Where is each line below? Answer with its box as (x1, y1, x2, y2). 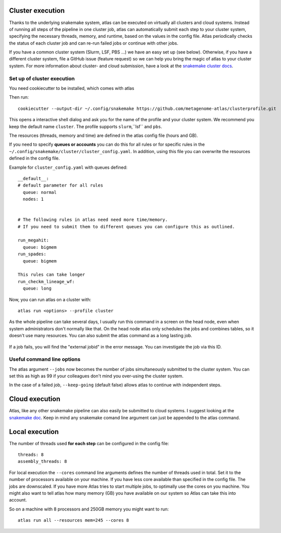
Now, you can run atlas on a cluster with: (9, 296, 92, 302)
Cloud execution (9, 395, 61, 403)
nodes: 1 (23, 196, 44, 202)
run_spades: (18, 251, 47, 257)
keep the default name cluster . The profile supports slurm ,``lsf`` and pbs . (9, 123, 162, 130)
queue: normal (23, 189, 57, 195)
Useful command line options (9, 356, 81, 363)
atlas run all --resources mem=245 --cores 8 (18, 518, 129, 523)
